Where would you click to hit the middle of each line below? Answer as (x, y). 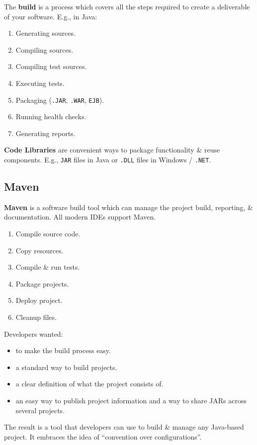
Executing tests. (40, 83)
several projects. (40, 410)
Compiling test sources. (51, 66)
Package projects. (42, 283)
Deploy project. (39, 300)
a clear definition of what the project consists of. (89, 384)
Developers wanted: (34, 334)
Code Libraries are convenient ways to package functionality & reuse (112, 150)
